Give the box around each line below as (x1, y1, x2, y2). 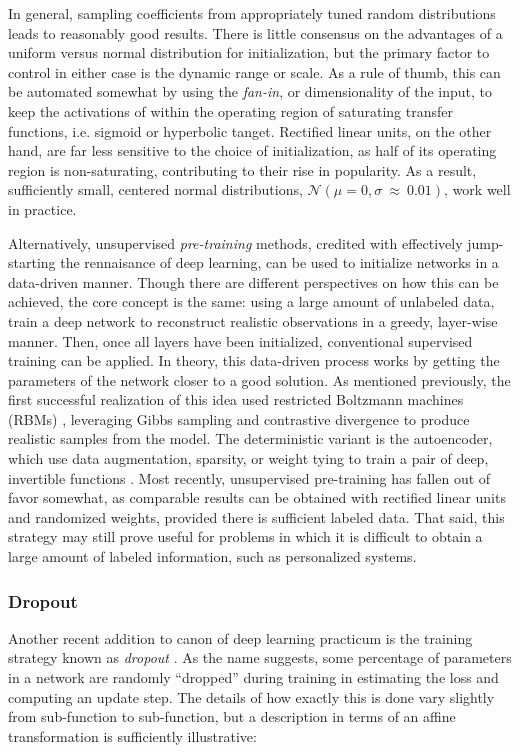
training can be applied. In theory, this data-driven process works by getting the (8, 350, 500, 371)
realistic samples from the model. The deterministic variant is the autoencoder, (8, 428, 493, 449)
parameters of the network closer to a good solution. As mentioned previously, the (8, 369, 511, 390)
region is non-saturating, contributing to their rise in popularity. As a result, (8, 159, 477, 180)
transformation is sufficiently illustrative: (8, 725, 257, 746)
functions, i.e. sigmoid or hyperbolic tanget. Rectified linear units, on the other (8, 120, 492, 141)
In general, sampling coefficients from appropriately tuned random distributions (8, 3, 496, 23)
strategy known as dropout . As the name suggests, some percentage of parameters (8, 647, 512, 668)
